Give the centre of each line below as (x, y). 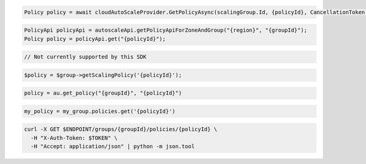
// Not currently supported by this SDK (85, 57)
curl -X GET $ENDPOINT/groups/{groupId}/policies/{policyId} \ (121, 129)
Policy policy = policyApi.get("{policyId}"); (95, 39)
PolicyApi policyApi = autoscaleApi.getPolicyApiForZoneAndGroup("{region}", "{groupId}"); (166, 30)
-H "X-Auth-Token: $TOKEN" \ (74, 138)
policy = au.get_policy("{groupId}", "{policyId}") (103, 93)
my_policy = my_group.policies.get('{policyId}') (100, 111)
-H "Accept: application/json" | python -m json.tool (113, 147)
